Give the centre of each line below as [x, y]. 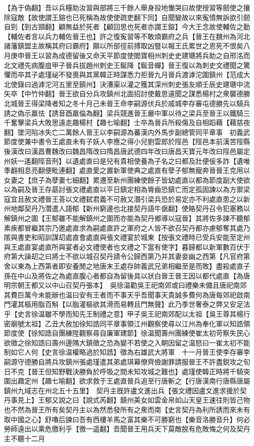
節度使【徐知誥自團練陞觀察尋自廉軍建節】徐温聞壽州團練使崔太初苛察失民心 [127, 333]
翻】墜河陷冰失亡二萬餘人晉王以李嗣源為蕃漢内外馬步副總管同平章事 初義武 [127, 132]
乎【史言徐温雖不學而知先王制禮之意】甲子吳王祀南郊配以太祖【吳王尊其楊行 [127, 314]
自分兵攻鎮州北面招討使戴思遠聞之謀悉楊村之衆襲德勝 [164, 94]
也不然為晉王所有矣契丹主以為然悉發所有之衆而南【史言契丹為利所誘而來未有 [127, 409]
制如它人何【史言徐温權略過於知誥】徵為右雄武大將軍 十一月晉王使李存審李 [127, 352]
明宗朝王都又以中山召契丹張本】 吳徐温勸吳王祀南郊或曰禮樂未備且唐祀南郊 [125, 285]
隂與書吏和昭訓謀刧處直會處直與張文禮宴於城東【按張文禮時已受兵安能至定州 [127, 237]
